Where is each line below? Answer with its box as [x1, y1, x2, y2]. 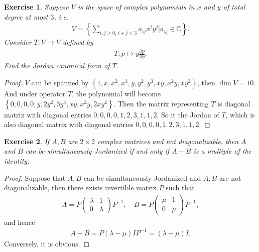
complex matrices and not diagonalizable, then [97, 136, 239, 146]
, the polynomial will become [72, 88, 161, 99]
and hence [4, 216, 35, 227]
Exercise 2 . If [4, 136, 50, 146]
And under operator [4, 88, 66, 99]
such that [166, 182, 195, 193]
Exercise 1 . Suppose [4, 2, 69, 12]
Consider [4, 37, 32, 47]
